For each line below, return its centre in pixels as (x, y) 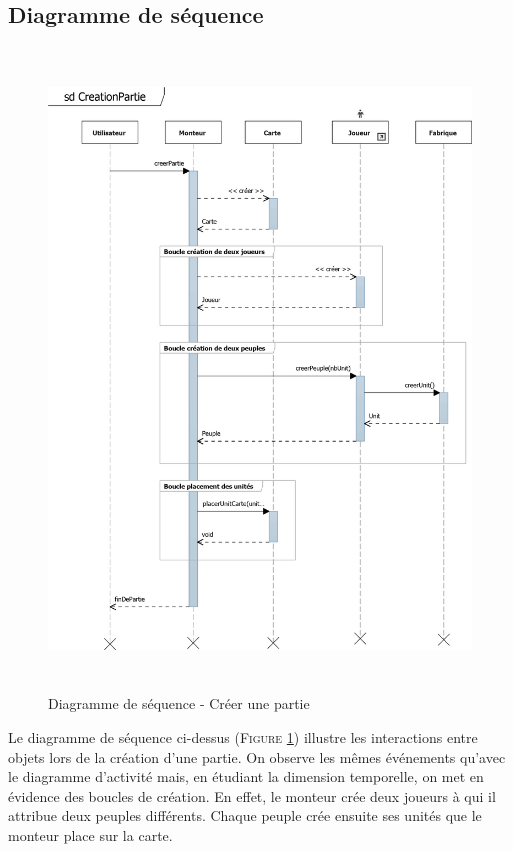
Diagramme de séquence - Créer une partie (179, 703)
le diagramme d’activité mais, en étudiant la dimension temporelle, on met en (246, 776)
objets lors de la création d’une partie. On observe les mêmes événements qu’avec (257, 756)
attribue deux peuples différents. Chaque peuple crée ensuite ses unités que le (245, 815)
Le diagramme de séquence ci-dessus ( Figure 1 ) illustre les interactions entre (243, 736)
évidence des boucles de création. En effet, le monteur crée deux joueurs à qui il (252, 795)
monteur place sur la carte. (90, 834)
